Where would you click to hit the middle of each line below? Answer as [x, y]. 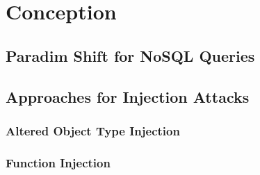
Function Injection [58, 162]
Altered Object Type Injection [93, 130]
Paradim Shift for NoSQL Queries [130, 55]
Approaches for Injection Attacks [128, 96]
